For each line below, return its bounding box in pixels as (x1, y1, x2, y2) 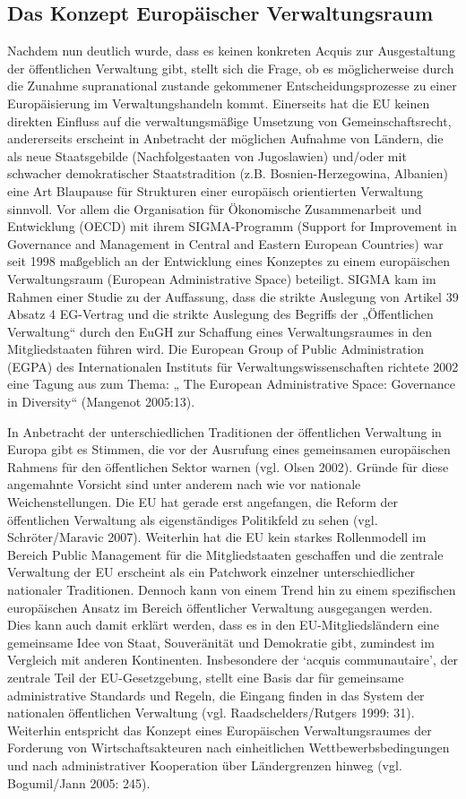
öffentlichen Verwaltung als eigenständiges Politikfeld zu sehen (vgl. (7, 510, 378, 528)
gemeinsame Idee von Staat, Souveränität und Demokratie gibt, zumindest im (7, 632, 435, 651)
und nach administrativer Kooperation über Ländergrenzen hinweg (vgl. (7, 755, 402, 774)
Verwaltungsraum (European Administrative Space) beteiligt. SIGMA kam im (7, 269, 436, 288)
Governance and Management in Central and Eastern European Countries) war (7, 234, 444, 253)
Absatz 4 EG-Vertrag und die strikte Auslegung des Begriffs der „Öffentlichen (7, 305, 434, 323)
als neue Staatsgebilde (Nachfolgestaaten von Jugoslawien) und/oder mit (7, 146, 407, 165)
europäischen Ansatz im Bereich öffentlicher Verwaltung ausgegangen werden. (7, 597, 433, 616)
